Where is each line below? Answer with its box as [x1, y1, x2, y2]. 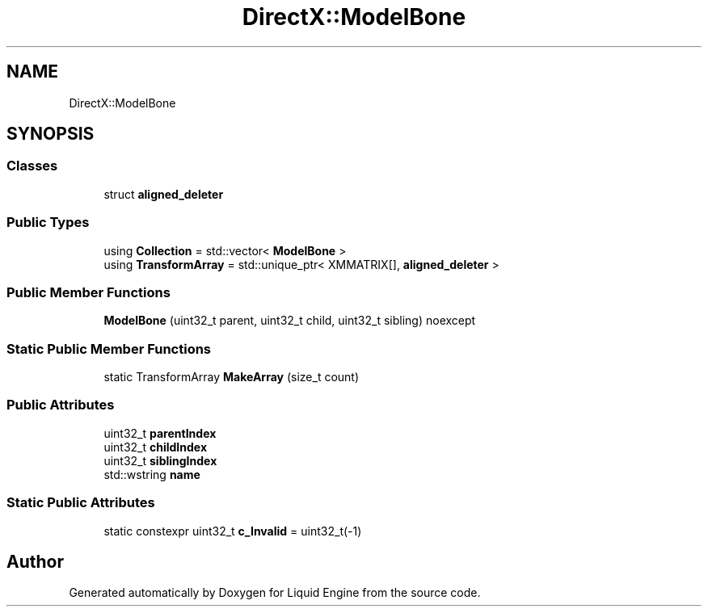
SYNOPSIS [6, 124, 95, 145]
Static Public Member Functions [6, 340, 212, 357]
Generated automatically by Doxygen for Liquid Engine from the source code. [69, 586, 481, 600]
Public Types [6, 214, 90, 231]
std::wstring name [103, 467, 200, 481]
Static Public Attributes [6, 494, 155, 511]
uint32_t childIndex [103, 439, 208, 454]
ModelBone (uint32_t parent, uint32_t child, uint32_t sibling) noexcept [103, 313, 476, 328]
